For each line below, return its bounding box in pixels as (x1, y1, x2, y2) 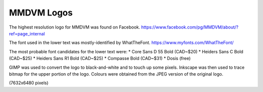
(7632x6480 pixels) (9, 80, 49, 86)
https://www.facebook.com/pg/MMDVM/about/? (141, 24, 239, 30)
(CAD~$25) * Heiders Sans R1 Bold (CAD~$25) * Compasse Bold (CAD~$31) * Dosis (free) (9, 56, 191, 61)
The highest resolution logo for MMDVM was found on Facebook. (9, 24, 140, 30)
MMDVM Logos (9, 7, 73, 18)
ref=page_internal (9, 31, 45, 36)
